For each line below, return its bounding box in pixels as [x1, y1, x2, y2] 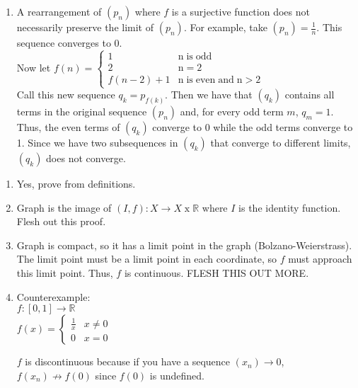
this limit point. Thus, [16, 266, 113, 280]
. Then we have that [165, 87, 253, 102]
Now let [16, 59, 51, 74]
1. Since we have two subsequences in [16, 135, 178, 150]
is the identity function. [238, 200, 341, 215]
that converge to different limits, [210, 135, 351, 150]
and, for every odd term [180, 104, 284, 119]
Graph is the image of [16, 200, 112, 215]
